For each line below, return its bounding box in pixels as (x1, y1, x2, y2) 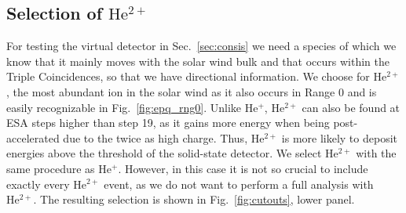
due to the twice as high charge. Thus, (63, 129, 248, 146)
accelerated (6, 129, 60, 146)
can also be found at (302, 99, 401, 115)
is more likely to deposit (281, 129, 397, 146)
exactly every (6, 175, 70, 192)
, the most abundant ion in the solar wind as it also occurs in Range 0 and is (6, 83, 377, 99)
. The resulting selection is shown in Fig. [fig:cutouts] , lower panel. (33, 191, 355, 208)
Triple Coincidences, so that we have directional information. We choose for (6, 68, 370, 85)
